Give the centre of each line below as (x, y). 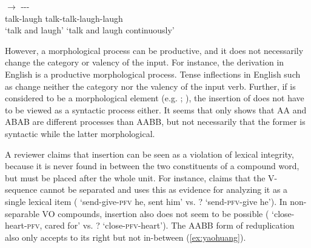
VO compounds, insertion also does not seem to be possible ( (155, 213)
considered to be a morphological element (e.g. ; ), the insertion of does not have (155, 98)
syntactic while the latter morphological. (80, 133)
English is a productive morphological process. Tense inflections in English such (153, 74)
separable (22, 213)
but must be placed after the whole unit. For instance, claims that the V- (141, 177)
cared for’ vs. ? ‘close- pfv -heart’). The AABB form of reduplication (170, 225)
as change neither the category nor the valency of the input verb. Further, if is (150, 86)
